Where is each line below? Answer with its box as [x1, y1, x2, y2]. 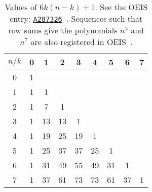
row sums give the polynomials [8, 24, 118, 36]
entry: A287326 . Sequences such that [10, 13, 143, 24]
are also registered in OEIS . [30, 36, 133, 47]
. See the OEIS [95, 1, 148, 13]
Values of [5, 1, 37, 13]
